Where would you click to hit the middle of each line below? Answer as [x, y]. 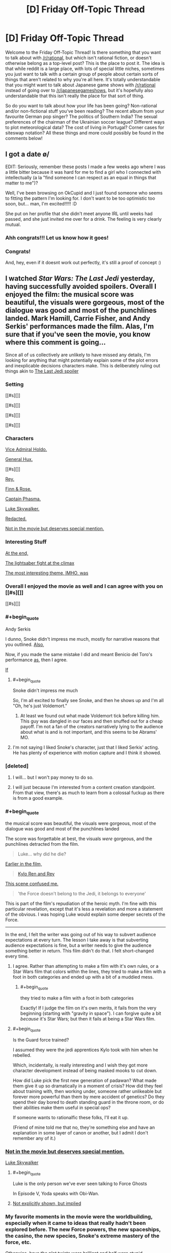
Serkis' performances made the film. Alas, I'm [80, 326]
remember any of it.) [34, 1138]
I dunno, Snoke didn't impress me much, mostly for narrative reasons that [82, 639]
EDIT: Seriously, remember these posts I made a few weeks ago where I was [85, 167]
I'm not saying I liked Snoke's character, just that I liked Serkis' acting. [86, 748]
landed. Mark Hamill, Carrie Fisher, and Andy [78, 319]
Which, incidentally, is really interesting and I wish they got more [80, 1065]
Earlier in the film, [24, 864]
